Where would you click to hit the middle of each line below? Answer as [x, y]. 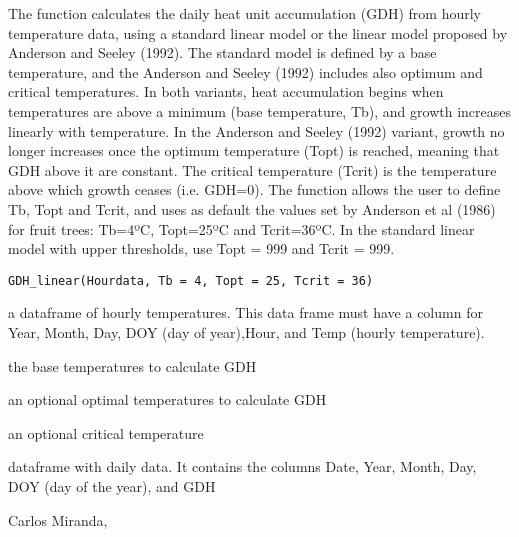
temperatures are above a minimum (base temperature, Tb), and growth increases [259, 110]
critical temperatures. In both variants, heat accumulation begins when [226, 91]
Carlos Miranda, [58, 519]
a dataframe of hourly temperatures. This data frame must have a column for [245, 312]
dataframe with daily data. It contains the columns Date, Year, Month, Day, [242, 466]
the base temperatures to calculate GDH [132, 365]
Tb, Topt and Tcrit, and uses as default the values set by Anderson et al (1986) [252, 208]
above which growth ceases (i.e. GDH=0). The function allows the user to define [254, 189]
